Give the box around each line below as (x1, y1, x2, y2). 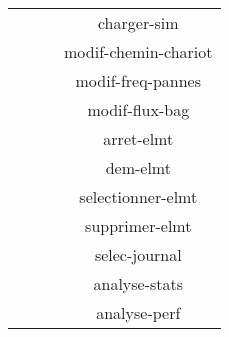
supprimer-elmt (85, 214, 192, 237)
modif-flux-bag (87, 98, 190, 121)
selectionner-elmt (79, 185, 198, 208)
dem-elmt (105, 156, 171, 179)
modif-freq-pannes (75, 69, 202, 92)
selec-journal (94, 243, 182, 266)
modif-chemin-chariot (64, 40, 213, 63)
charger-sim (97, 11, 179, 34)
